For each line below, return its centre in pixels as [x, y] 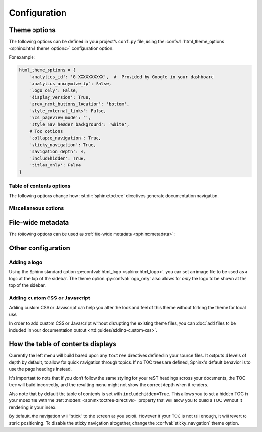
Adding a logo [26, 262]
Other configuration [40, 248]
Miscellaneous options [36, 208]
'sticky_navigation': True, [63, 145]
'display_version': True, [60, 97]
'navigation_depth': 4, [57, 151]
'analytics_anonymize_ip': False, [70, 83]
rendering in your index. [33, 407]
